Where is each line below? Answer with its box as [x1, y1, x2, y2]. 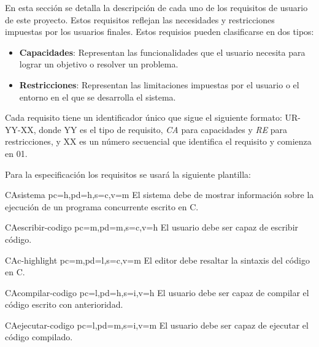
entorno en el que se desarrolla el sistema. [19, 90, 176, 103]
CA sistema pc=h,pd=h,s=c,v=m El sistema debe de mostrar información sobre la [5, 188, 314, 201]
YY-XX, [5, 123, 36, 135]
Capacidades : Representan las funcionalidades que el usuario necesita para [19, 45, 306, 58]
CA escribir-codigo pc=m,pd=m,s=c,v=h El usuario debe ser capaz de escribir [5, 221, 299, 234]
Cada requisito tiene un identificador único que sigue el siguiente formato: [5, 111, 282, 124]
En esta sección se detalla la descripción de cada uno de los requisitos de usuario [5, 1, 308, 13]
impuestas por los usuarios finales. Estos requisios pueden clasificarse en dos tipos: [5, 25, 314, 38]
